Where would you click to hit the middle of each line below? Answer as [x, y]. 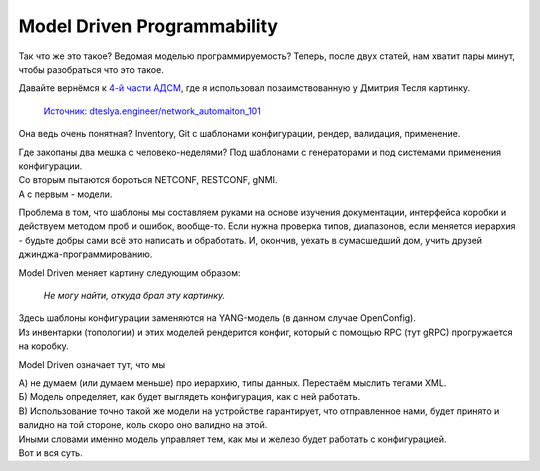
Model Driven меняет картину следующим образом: [129, 272]
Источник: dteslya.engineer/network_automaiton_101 [152, 111]
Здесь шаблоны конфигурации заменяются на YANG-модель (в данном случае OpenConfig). [217, 318]
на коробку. [43, 346]
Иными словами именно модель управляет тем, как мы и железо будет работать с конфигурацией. [232, 439]
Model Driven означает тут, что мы [92, 364]
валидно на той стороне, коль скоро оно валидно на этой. [143, 425]
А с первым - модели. [65, 194]
